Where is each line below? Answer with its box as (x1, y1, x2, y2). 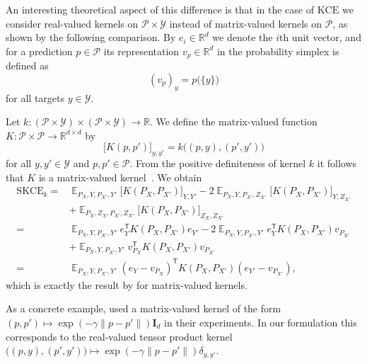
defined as (6, 58, 49, 73)
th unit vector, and (279, 30, 361, 45)
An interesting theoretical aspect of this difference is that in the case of (6, 2, 315, 16)
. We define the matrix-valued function (149, 114, 318, 129)
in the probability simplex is (216, 43, 339, 58)
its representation (103, 43, 180, 58)
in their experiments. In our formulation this (164, 314, 357, 329)
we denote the (212, 30, 273, 45)
